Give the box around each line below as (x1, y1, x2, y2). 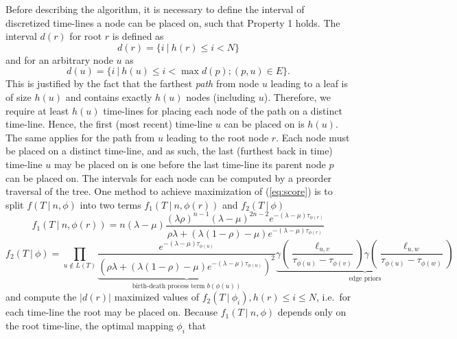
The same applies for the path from (5, 130, 155, 144)
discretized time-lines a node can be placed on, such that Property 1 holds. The (5, 15, 340, 30)
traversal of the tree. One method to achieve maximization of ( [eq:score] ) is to (5, 184, 333, 198)
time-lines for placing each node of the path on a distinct (103, 103, 342, 117)
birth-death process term (132, 282, 205, 290)
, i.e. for (316, 290, 351, 304)
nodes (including (186, 89, 256, 104)
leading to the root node (166, 130, 269, 144)
